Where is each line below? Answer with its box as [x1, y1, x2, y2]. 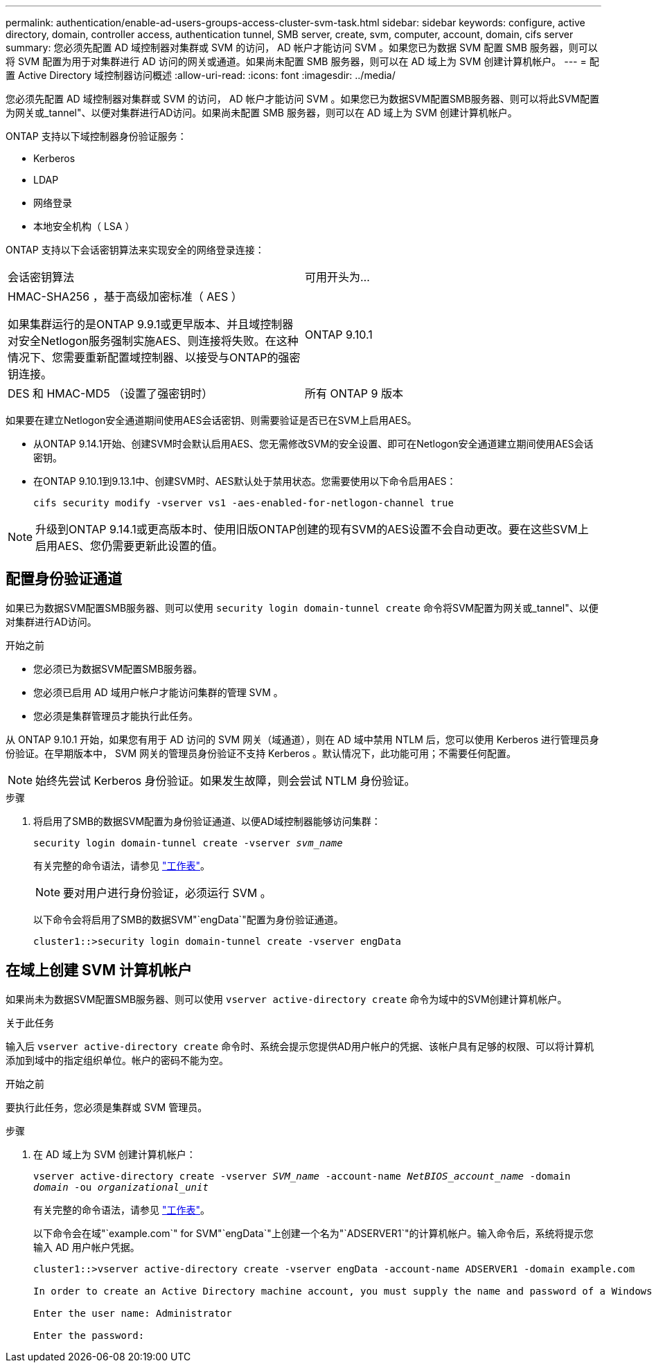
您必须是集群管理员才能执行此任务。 [33, 709, 198, 722]
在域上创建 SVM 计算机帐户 [6, 961, 192, 979]
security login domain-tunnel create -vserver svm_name [33, 837, 343, 849]
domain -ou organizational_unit [33, 1181, 209, 1193]
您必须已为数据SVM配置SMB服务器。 [33, 662, 203, 675]
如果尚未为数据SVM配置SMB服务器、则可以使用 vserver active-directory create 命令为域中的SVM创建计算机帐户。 [6, 993, 567, 1005]
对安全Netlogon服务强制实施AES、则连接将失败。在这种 [8, 334, 299, 348]
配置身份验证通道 [6, 570, 122, 588]
